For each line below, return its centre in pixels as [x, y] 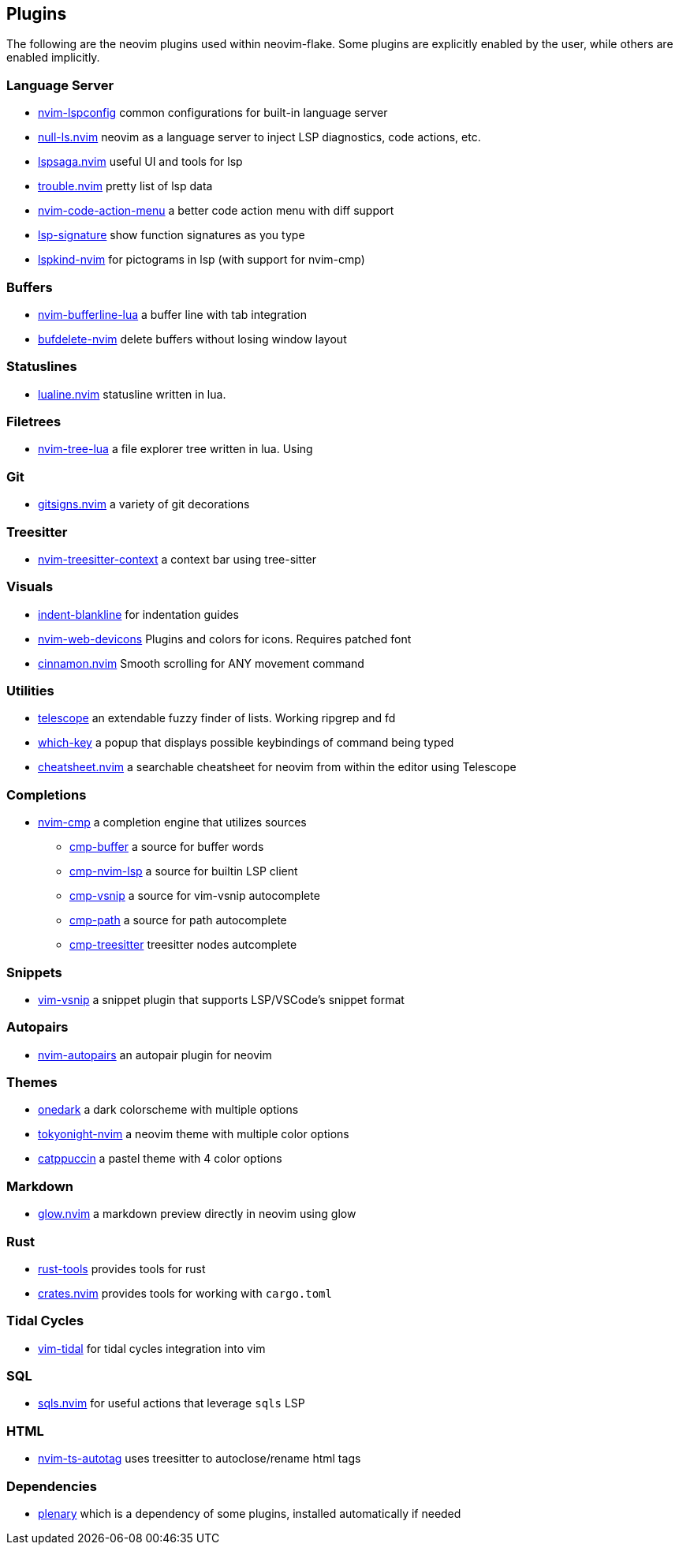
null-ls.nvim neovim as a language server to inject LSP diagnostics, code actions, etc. [259, 137]
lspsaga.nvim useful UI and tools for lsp [140, 162]
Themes [32, 1083]
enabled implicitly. [53, 58]
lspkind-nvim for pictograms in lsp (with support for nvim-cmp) [201, 260]
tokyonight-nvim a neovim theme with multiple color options [194, 1134]
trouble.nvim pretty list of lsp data [125, 186]
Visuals [30, 587]
